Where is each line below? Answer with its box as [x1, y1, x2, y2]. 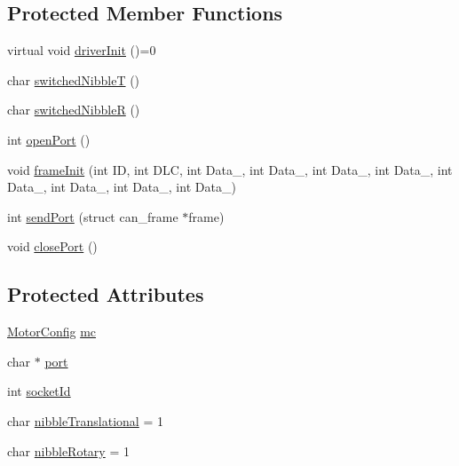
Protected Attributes [7, 280, 204, 308]
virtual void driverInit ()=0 [7, 41, 156, 59]
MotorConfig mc [7, 322, 97, 341]
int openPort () [7, 130, 91, 148]
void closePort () [7, 237, 98, 256]
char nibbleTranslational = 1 [7, 411, 163, 430]
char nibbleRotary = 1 [7, 441, 130, 460]
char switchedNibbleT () [7, 70, 140, 89]
